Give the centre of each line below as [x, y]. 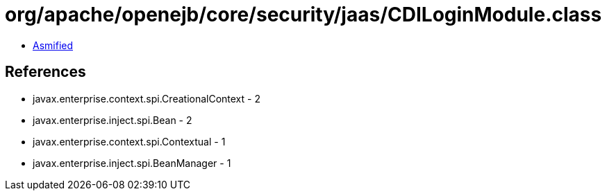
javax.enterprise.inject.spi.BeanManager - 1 [132, 163]
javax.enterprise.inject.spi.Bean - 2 [113, 120]
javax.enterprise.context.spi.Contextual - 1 [129, 141]
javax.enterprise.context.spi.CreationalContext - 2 [147, 98]
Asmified [53, 45]
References [45, 72]
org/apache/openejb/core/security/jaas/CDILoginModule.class [303, 15]
